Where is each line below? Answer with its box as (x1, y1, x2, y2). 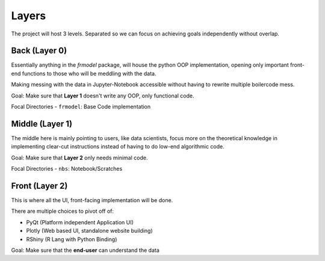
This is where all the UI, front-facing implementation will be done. (11, 197, 173, 204)
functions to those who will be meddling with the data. (22, 70, 156, 77)
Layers (11, 9, 46, 22)
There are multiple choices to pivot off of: (11, 207, 114, 215)
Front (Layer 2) (11, 180, 68, 191)
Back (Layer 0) (11, 46, 67, 56)
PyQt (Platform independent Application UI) (26, 218, 134, 226)
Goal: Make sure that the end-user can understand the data (11, 247, 159, 254)
